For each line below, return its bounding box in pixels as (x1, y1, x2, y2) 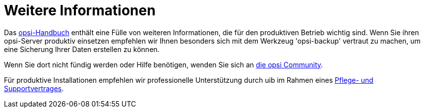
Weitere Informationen (4, 2, 156, 19)
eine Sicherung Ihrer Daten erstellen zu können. (4, 45, 160, 54)
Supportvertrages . (4, 84, 64, 93)
